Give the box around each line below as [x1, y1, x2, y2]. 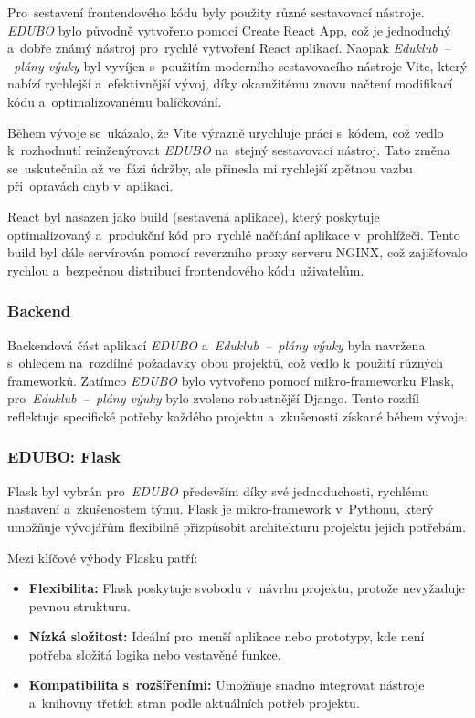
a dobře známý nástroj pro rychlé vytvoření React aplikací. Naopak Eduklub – [7, 38, 450, 57]
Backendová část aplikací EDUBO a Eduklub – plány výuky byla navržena [7, 335, 426, 354]
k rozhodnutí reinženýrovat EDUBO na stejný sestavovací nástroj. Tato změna [7, 140, 450, 160]
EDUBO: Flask [7, 445, 121, 468]
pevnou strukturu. [28, 596, 131, 615]
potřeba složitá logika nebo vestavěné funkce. [28, 644, 281, 663]
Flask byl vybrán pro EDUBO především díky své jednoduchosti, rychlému [7, 481, 429, 500]
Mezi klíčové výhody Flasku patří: [7, 547, 198, 567]
